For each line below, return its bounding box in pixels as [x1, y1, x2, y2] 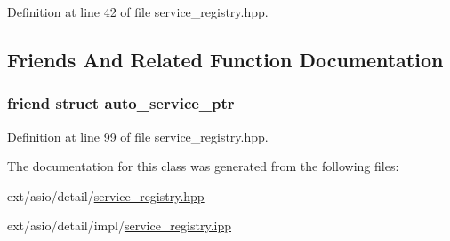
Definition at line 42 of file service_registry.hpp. [7, 3, 269, 20]
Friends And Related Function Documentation [7, 45, 444, 73]
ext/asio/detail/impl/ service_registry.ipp [7, 216, 231, 235]
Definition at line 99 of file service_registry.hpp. [7, 127, 269, 145]
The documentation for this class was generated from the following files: [7, 157, 399, 175]
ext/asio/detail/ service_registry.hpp [7, 186, 205, 205]
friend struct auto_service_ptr [7, 92, 235, 114]
